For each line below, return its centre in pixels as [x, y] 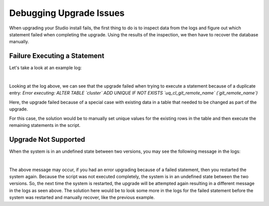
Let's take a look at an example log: [46, 68]
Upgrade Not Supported [47, 139]
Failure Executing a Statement [57, 56]
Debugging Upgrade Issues [67, 13]
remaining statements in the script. [45, 125]
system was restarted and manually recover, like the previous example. [82, 198]
